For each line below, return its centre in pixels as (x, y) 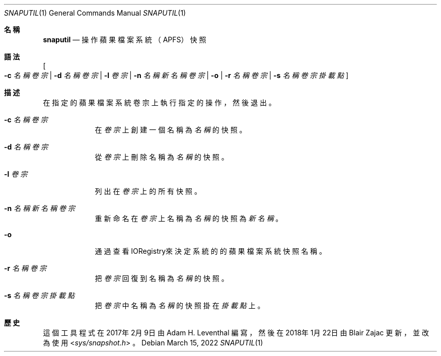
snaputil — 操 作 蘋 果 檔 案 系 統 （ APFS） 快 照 (125, 40)
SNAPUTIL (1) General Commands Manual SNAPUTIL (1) (95, 13)
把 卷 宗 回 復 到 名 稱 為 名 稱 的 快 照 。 (162, 278)
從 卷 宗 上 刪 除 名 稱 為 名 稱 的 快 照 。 (162, 157)
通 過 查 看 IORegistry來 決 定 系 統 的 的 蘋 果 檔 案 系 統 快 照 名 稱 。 (211, 251)
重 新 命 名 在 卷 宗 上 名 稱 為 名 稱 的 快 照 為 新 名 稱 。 (189, 218)
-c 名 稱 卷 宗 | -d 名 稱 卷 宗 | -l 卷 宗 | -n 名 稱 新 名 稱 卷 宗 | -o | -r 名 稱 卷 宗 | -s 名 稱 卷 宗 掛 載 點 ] (176, 75)
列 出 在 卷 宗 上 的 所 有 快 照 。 (148, 191)
